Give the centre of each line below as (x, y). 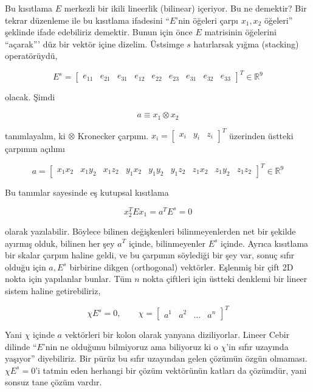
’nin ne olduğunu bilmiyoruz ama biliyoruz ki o (130, 346)
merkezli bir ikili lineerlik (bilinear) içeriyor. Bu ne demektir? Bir (185, 8)
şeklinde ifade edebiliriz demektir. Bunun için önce (99, 32)
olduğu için (26, 266)
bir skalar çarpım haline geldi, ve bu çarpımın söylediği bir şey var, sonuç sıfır (150, 255)
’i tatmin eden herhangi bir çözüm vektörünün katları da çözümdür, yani (171, 370)
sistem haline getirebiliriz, (53, 290)
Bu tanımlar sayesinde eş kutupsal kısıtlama (87, 192)
